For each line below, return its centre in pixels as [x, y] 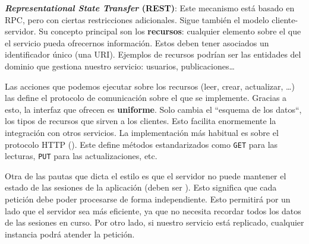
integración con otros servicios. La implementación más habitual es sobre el [142, 132]
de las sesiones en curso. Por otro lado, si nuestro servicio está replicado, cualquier [154, 222]
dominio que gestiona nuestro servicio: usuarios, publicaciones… [120, 66]
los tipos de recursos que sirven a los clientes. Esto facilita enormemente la [141, 121]
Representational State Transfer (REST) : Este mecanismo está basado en [150, 8]
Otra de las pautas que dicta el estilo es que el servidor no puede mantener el [146, 175]
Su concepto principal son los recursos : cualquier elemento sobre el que [170, 31]
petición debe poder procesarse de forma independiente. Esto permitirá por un [148, 199]
